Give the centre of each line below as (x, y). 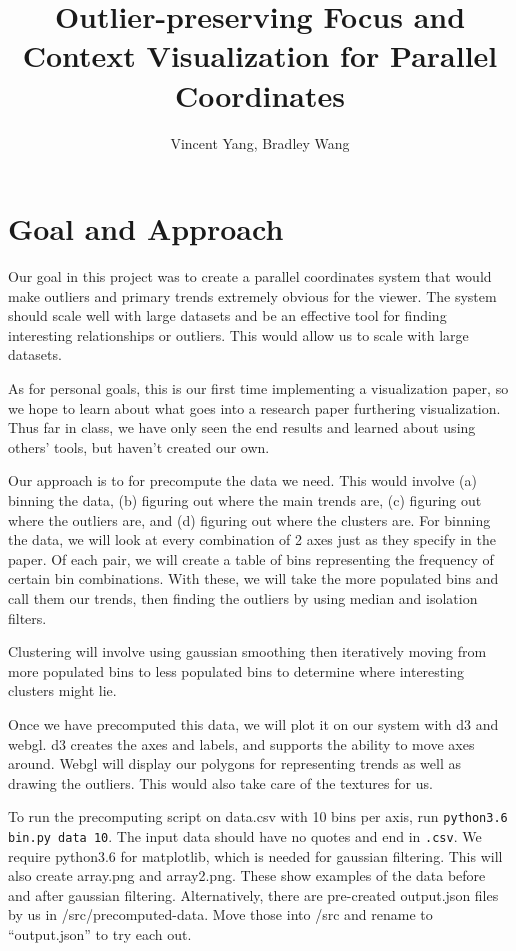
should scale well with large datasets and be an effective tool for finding (227, 315)
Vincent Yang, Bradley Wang (260, 142)
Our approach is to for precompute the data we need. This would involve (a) (242, 480)
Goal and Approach (146, 228)
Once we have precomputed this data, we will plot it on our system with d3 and (253, 723)
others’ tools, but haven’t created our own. (139, 446)
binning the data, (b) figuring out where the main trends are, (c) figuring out (245, 499)
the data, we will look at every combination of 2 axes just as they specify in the (252, 539)
